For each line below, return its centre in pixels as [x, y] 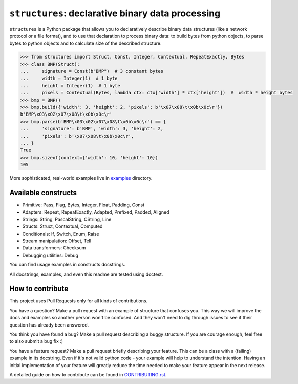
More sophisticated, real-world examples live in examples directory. [81, 178]
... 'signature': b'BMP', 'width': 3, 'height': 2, [92, 129]
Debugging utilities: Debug [50, 255]
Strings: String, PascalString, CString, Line [67, 219]
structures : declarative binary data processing [115, 13]
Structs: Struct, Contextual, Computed [62, 226]
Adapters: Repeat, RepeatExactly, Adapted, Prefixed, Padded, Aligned [96, 212]
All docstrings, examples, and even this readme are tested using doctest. [86, 274]
